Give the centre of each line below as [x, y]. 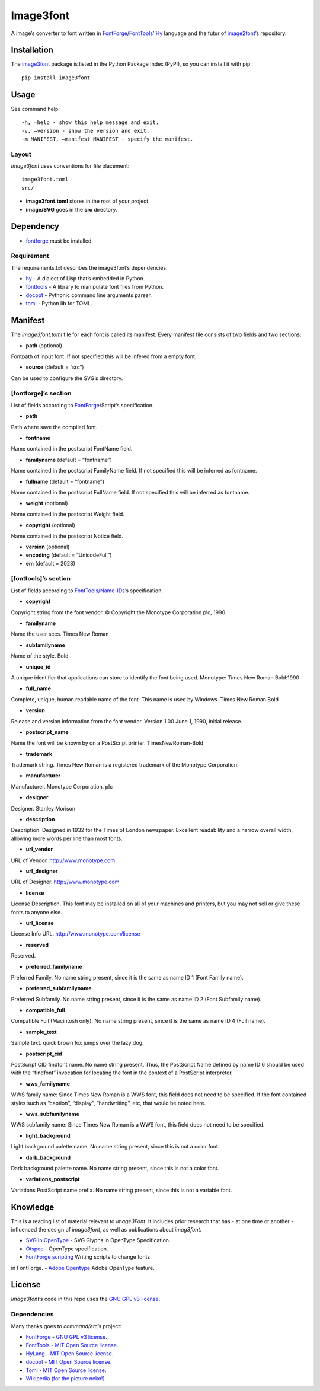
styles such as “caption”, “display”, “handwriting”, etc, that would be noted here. [108, 1103]
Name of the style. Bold [40, 656]
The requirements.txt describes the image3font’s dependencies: [89, 267]
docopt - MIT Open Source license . [69, 1362]
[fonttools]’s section [41, 579]
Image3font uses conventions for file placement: [70, 166]
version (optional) [48, 547]
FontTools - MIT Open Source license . [72, 1345]
